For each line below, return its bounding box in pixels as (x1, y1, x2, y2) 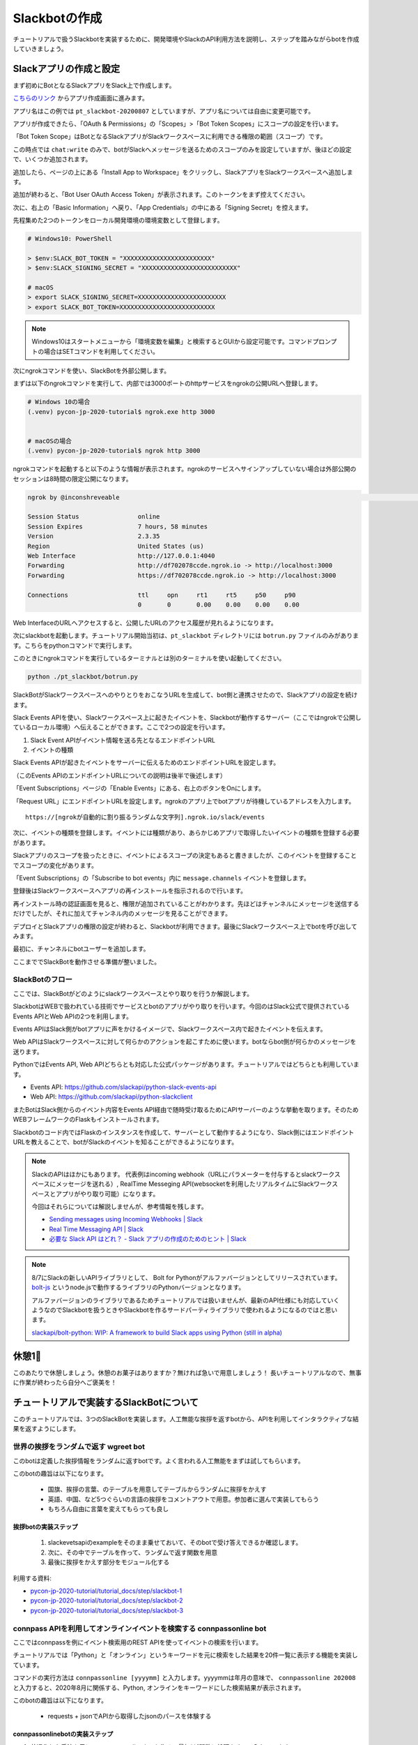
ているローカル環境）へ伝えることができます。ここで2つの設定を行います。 (13, 723, 229, 732)
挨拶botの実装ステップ (13, 1522, 78, 1531)
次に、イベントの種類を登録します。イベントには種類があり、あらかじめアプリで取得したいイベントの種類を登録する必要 (13, 829, 360, 837)
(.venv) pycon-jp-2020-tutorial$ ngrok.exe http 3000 (27, 408, 215, 415)
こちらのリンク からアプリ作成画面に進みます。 (13, 94, 149, 103)
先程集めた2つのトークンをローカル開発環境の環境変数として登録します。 (13, 216, 224, 225)
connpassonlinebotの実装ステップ (13, 1730, 114, 1738)
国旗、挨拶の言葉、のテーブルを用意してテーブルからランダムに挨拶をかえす (47, 1485, 267, 1494)
